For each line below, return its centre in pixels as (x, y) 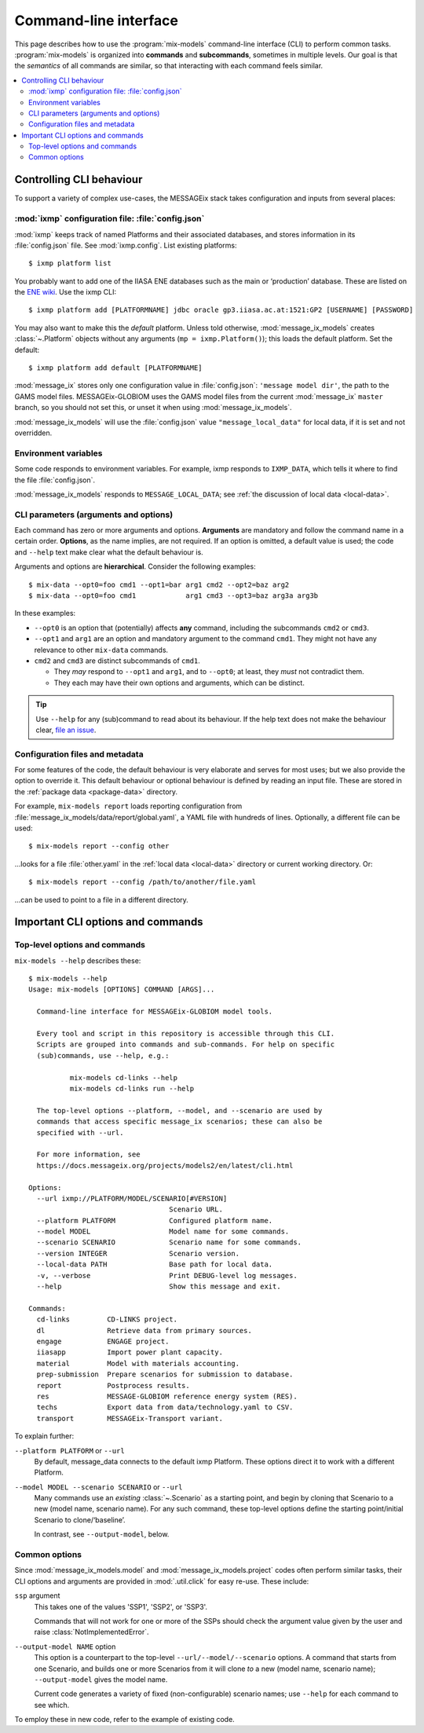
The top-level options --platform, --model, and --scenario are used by (179, 1110)
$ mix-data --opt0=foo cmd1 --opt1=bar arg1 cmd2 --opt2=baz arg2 (159, 584)
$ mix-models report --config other (99, 846)
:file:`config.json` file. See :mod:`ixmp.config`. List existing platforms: (126, 245)
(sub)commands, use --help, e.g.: (103, 1055)
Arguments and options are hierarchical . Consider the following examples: (135, 566)
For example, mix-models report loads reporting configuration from (128, 806)
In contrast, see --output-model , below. (102, 1534)
